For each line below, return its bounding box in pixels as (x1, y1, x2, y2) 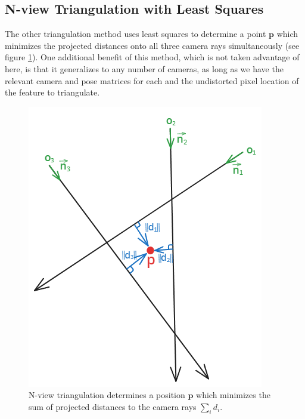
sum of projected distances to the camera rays (29, 400, 197, 412)
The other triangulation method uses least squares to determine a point (5, 27, 266, 40)
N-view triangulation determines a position (29, 389, 185, 401)
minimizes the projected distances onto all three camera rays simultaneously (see (5, 39, 300, 51)
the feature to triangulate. (5, 86, 100, 98)
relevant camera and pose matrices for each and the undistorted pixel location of (5, 74, 299, 87)
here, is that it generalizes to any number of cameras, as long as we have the (5, 62, 284, 75)
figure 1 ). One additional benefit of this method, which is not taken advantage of (5, 51, 300, 63)
